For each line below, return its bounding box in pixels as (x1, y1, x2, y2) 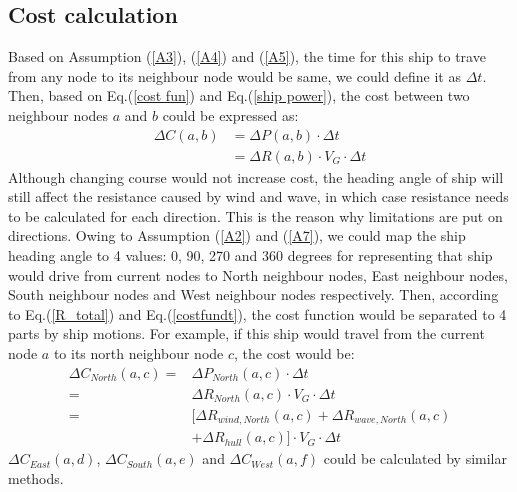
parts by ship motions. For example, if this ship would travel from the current (8, 323, 485, 344)
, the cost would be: (234, 342, 355, 363)
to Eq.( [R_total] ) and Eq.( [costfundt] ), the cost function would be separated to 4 (8, 303, 507, 324)
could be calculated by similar (323, 448, 507, 469)
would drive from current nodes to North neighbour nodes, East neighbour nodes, (8, 264, 508, 285)
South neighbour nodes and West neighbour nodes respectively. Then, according (8, 284, 499, 305)
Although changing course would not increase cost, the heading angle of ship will (8, 166, 504, 187)
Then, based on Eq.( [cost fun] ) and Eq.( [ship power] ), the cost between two (8, 85, 470, 106)
